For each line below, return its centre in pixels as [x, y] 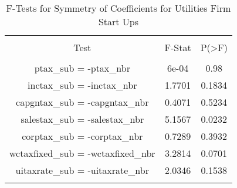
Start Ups [118, 21]
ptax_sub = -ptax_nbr [82, 68]
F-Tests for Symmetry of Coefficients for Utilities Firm [118, 8]
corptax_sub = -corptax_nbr [82, 136]
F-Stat [178, 47]
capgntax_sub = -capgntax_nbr [82, 102]
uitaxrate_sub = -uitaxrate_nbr [82, 170]
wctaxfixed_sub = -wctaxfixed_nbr [82, 153]
